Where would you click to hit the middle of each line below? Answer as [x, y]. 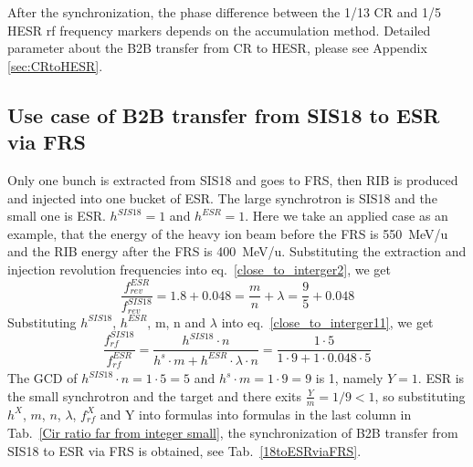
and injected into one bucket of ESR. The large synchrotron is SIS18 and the [222, 197]
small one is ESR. [57, 216]
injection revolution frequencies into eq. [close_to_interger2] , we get [199, 269]
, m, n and [177, 322]
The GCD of [42, 378]
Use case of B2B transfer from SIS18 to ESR [224, 114]
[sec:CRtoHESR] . [55, 65]
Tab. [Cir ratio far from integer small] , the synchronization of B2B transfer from [233, 433]
